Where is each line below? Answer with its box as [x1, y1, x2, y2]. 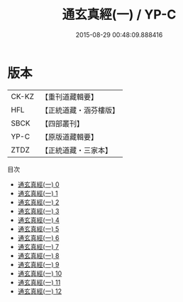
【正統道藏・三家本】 [40, 145, 112, 155]
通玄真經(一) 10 [17, 269, 62, 278]
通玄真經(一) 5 [17, 224, 60, 233]
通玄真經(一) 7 [17, 242, 59, 251]
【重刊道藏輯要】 [40, 92, 98, 102]
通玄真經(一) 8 [17, 251, 60, 260]
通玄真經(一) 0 [17, 179, 60, 189]
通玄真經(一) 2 [17, 197, 60, 207]
